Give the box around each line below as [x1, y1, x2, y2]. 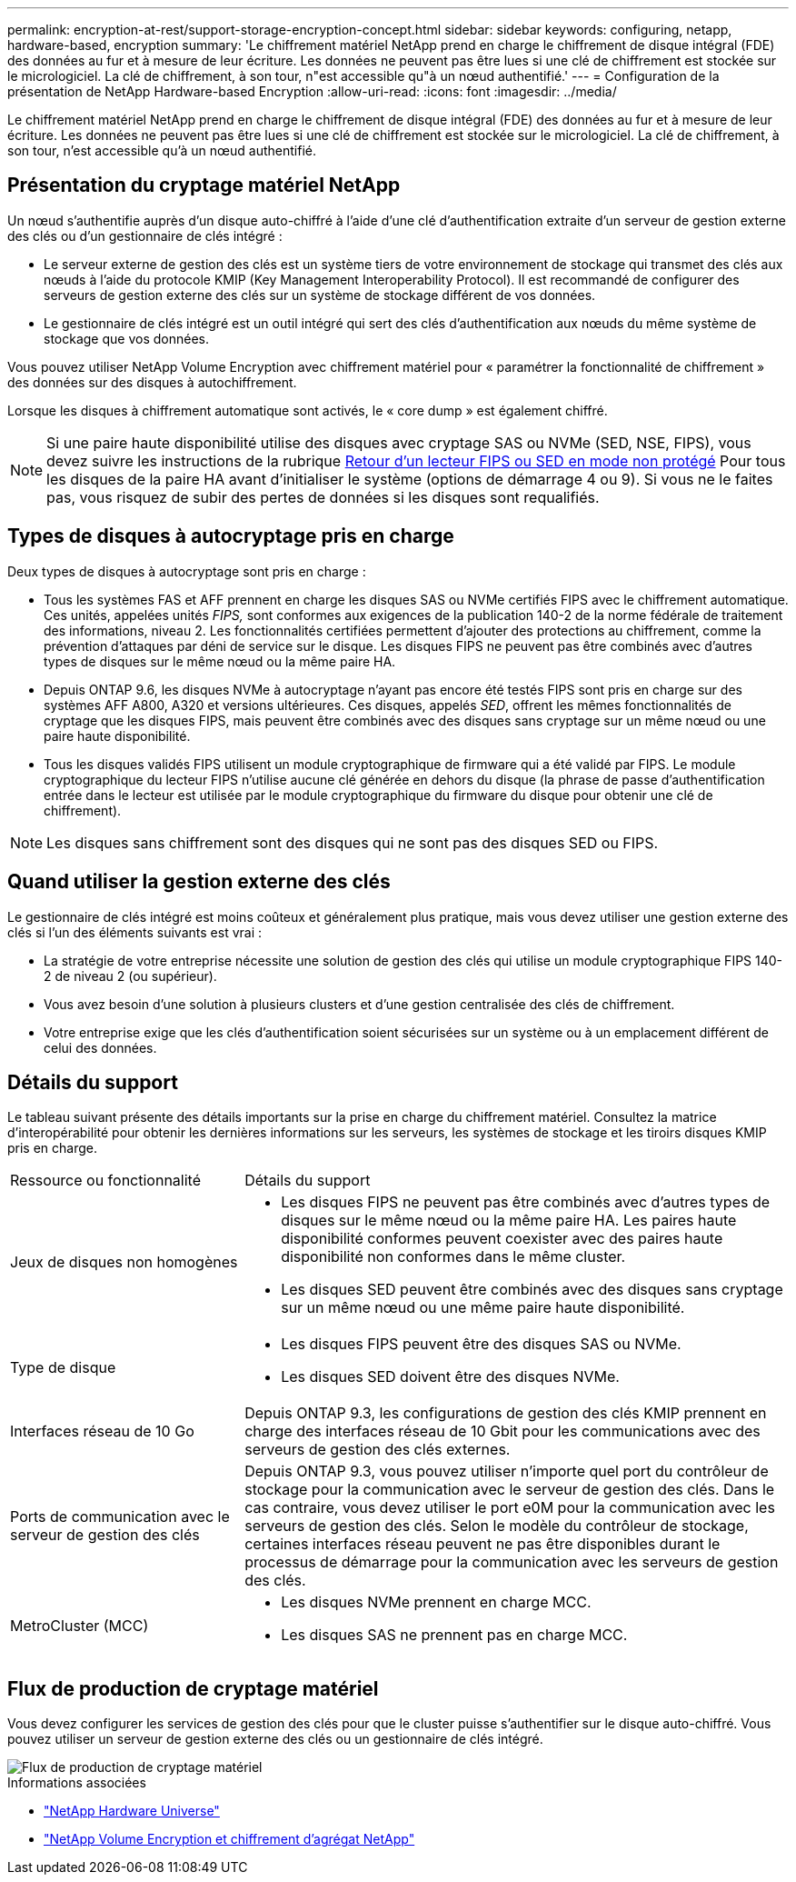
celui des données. [44, 1039, 157, 1056]
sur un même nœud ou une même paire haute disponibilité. [281, 1298, 685, 1317]
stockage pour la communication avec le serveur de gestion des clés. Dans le [244, 1480, 775, 1499]
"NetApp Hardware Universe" [44, 1803, 220, 1819]
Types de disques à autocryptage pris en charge [7, 525, 454, 548]
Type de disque [10, 1358, 116, 1377]
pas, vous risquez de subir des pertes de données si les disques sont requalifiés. [46, 487, 600, 506]
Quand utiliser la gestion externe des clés [7, 870, 391, 894]
